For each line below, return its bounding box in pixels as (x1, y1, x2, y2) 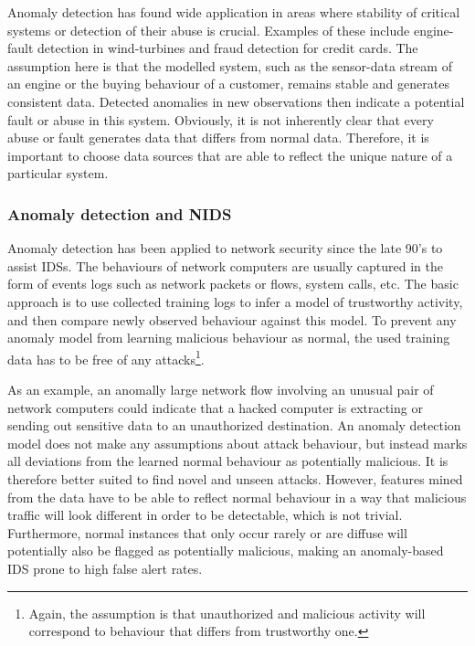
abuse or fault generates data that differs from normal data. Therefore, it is (7, 128, 429, 147)
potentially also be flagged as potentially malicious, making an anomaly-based (7, 541, 444, 560)
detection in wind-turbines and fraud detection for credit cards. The (37, 38, 418, 58)
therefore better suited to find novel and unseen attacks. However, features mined (7, 469, 463, 488)
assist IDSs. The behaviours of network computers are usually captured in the (7, 256, 443, 275)
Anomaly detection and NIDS (7, 202, 232, 225)
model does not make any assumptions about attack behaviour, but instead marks (7, 433, 468, 452)
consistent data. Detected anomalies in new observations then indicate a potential (7, 91, 465, 111)
